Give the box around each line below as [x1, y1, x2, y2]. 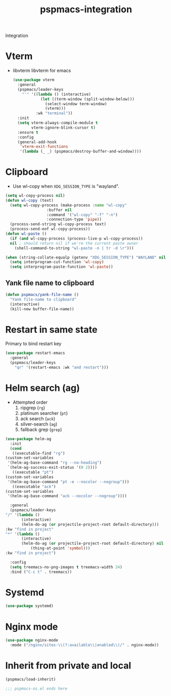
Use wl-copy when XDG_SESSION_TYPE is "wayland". [12, 183, 119, 189]
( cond [10, 446, 22, 451]
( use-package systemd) [5, 604, 54, 609]
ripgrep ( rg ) [20, 404, 45, 411]
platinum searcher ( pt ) [20, 410, 68, 416]
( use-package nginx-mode [5, 638, 58, 643]
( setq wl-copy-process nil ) [5, 193, 66, 198]
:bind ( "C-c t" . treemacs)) [10, 569, 72, 574]
